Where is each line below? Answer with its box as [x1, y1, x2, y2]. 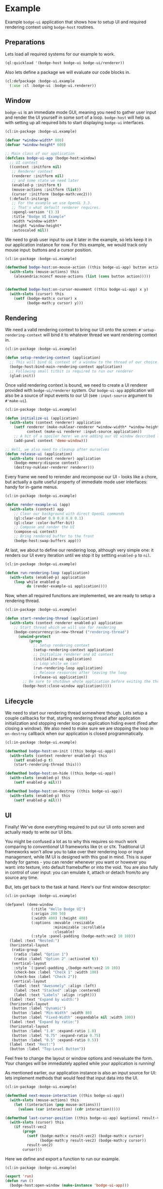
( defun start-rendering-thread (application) [5, 616, 98, 621]
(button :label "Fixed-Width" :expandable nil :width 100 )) [11, 1015, 136, 1020]
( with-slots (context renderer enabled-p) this [9, 753, 108, 758]
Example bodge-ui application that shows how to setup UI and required [5, 19, 147, 25]
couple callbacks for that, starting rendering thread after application [5, 715, 141, 721]
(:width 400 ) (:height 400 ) [31, 915, 88, 921]
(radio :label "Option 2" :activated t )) [14, 956, 98, 961]
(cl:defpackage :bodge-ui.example [5, 79, 75, 83]
